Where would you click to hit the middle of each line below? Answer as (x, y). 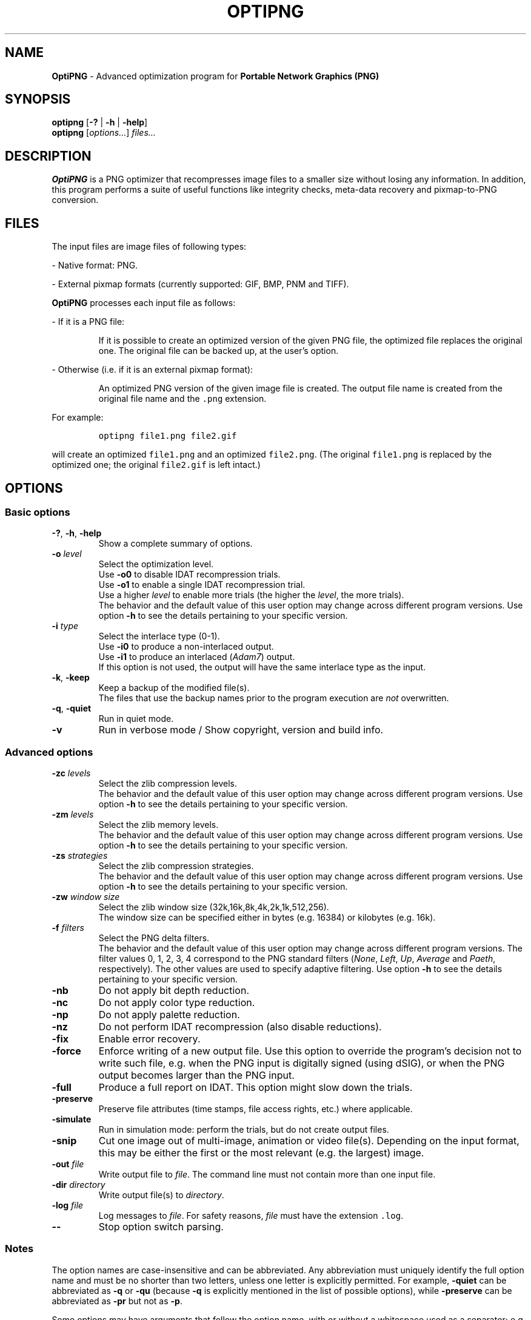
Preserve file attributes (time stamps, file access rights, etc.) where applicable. (255, 1109)
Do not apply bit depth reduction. (174, 991)
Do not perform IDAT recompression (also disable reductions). (240, 1027)
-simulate (72, 1119)
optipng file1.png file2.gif (168, 436)
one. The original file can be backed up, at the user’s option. (219, 351)
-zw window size (86, 897)
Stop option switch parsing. (161, 1227)
